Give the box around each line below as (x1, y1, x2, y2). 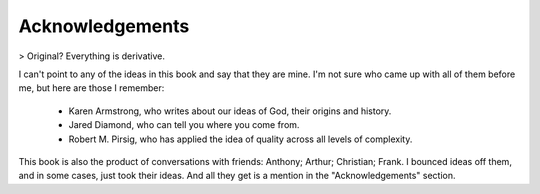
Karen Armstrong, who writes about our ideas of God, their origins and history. (68, 105, 392, 117)
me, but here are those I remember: (18, 82, 165, 94)
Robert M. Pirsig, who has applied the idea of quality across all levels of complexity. (68, 133, 413, 145)
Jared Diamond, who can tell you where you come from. (68, 119, 300, 131)
